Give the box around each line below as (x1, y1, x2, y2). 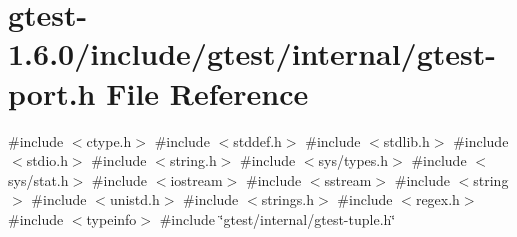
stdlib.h (383, 130, 430, 151)
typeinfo (86, 208, 137, 229)
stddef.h (233, 130, 282, 151)
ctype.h (86, 130, 132, 151)
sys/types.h (318, 150, 389, 171)
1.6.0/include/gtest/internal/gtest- (8, 33, 497, 74)
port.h (8, 72, 96, 113)
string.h (169, 150, 217, 171)
